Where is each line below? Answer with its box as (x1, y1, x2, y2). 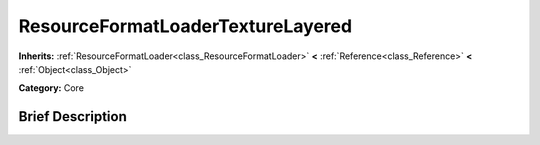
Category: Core (18, 82, 85, 94)
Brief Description (18, 108, 127, 125)
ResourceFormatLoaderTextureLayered (18, 15, 353, 37)
